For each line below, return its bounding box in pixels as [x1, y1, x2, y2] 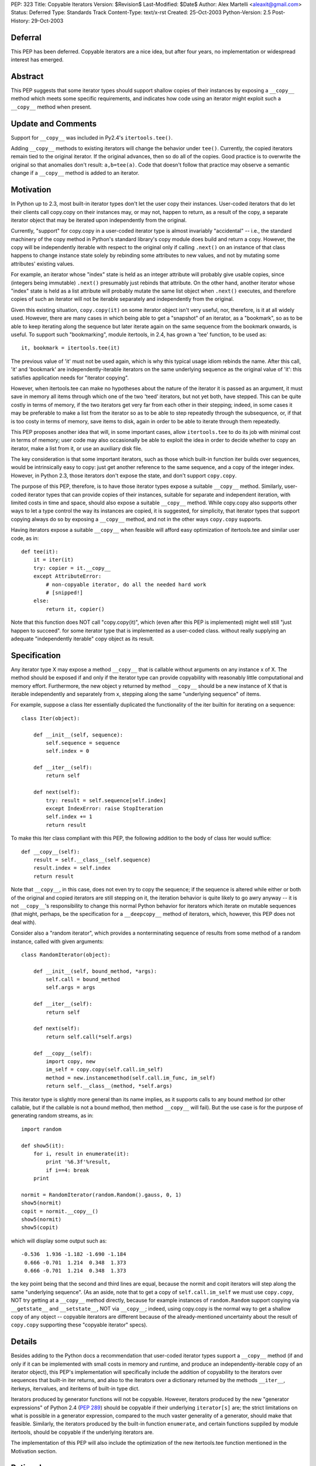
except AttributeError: [33, 573, 102, 580]
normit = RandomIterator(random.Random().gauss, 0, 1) [21, 1191, 182, 1198]
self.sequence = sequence [46, 739, 120, 746]
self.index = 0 [46, 748, 90, 755]
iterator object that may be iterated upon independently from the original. [11, 216, 187, 223]
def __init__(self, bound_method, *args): [33, 968, 157, 975]
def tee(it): [21, 548, 59, 555]
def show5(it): [21, 1142, 65, 1149]
